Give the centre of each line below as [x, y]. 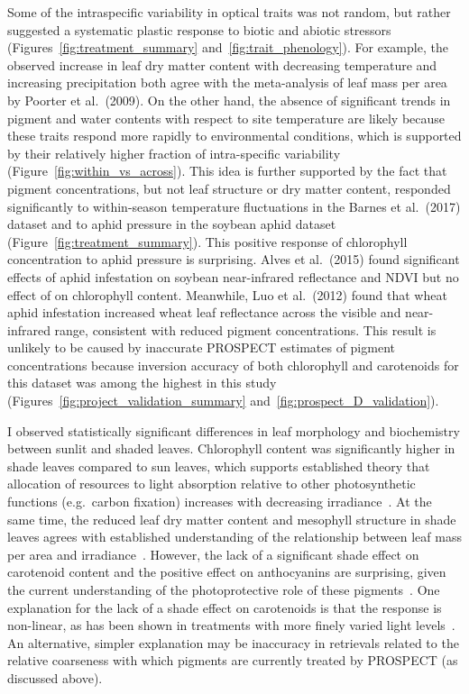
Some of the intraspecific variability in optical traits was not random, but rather [229, 12]
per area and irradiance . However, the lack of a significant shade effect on [213, 554]
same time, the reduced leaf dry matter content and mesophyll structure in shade [232, 519]
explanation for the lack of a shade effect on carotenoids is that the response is [225, 607]
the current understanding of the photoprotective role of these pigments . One [224, 589]
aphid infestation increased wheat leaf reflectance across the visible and [204, 312]
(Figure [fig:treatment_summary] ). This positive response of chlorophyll [207, 241]
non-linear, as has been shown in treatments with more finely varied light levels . [231, 625]
